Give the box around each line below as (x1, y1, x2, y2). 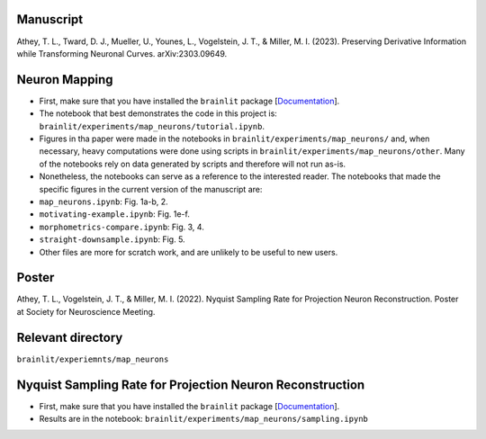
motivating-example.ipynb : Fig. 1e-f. (39, 209, 191, 219)
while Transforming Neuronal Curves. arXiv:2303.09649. (16, 48, 228, 58)
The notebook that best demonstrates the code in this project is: (39, 108, 278, 119)
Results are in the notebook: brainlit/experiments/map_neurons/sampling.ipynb (39, 414, 369, 424)
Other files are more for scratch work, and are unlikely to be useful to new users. (39, 246, 338, 257)
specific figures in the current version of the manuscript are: (39, 184, 263, 194)
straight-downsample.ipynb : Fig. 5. (39, 234, 185, 245)
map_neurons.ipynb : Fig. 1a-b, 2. (39, 196, 168, 207)
